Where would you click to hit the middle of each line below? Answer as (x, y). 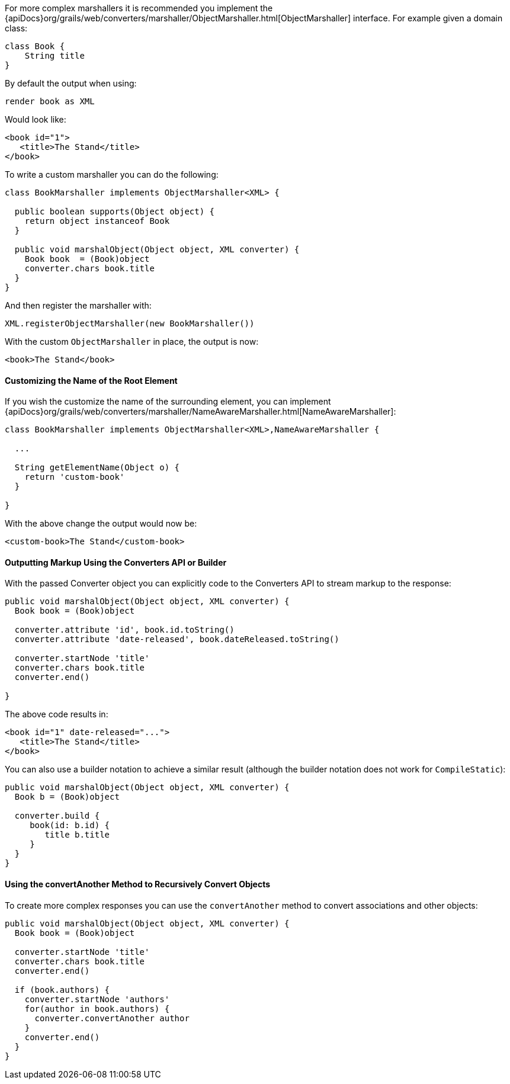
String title (54, 56)
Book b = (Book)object (67, 797)
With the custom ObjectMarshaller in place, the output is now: (132, 341)
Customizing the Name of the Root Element (91, 380)
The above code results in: (57, 714)
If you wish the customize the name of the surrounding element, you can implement (168, 402)
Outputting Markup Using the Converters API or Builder (116, 562)
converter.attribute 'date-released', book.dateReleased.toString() (177, 639)
